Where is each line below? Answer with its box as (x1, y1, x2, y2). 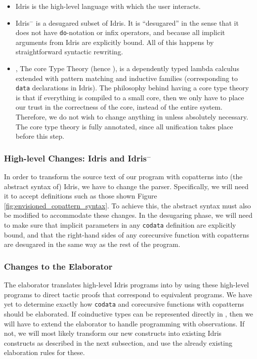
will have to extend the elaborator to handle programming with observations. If (4, 318, 245, 328)
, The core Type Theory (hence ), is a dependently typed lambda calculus (15, 63, 239, 74)
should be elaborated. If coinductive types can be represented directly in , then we (4, 308, 253, 319)
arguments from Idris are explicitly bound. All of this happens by (15, 37, 214, 47)
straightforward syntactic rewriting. (15, 46, 123, 57)
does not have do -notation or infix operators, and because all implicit (15, 27, 225, 38)
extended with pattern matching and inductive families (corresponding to (15, 73, 238, 83)
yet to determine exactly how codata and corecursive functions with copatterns (4, 299, 244, 309)
